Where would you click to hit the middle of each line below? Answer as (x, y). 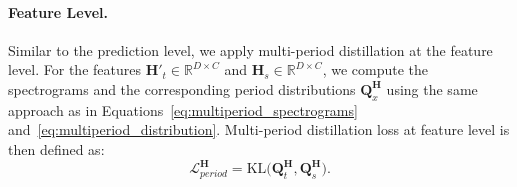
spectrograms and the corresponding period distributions (182, 88)
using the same (432, 88)
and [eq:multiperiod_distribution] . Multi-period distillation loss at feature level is (259, 129)
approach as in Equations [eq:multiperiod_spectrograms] (183, 109)
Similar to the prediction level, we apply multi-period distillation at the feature (250, 49)
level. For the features (74, 69)
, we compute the (375, 69)
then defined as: (56, 148)
